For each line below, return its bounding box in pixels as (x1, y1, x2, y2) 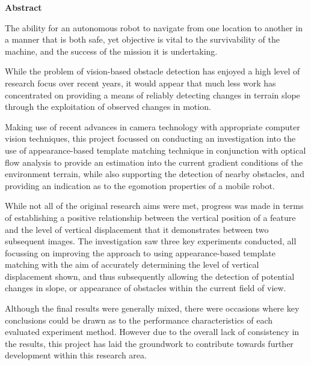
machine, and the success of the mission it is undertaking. (5, 44, 218, 57)
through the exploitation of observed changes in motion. (5, 100, 211, 113)
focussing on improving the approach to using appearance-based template (5, 246, 276, 259)
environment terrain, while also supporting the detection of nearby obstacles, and (5, 167, 304, 180)
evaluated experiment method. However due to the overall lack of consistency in (5, 325, 300, 338)
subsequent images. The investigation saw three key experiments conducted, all (5, 235, 297, 247)
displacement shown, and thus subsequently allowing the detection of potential (5, 270, 295, 282)
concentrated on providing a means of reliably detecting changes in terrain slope (5, 88, 300, 101)
